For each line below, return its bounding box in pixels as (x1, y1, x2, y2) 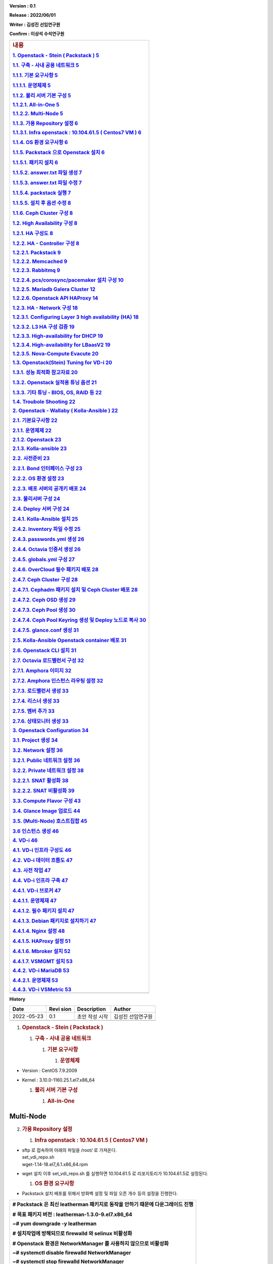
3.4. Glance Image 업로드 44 (12, 807, 80, 815)
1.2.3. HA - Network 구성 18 (12, 304, 78, 311)
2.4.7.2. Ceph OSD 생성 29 (12, 597, 76, 604)
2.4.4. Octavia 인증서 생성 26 (12, 546, 81, 553)
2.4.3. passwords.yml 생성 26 (12, 536, 84, 543)
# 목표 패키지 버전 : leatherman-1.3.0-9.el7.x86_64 (12, 1211, 132, 1218)
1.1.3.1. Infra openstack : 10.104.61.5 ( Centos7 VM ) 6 (12, 129, 142, 136)
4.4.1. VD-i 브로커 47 (12, 887, 61, 894)
